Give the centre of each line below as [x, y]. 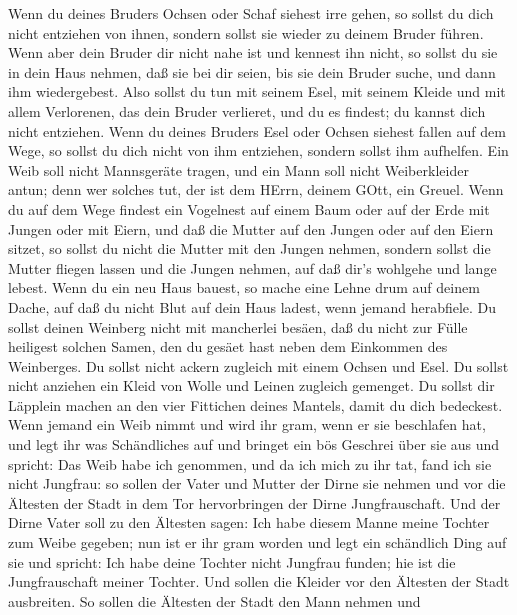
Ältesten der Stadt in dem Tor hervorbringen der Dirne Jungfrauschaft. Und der [254, 502]
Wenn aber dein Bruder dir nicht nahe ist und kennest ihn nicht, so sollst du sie [253, 52]
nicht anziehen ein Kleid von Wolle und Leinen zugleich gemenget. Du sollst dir [251, 385]
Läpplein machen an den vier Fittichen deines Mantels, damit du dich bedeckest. [255, 404]
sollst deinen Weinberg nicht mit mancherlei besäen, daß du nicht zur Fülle [238, 326]
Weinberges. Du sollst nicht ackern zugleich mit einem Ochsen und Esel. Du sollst [258, 365]
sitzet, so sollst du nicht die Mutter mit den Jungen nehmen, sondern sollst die [249, 248]
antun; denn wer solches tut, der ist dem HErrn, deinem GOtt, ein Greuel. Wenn [256, 189]
